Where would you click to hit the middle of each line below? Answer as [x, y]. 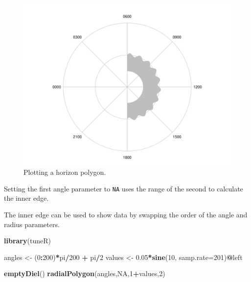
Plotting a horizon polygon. [65, 172]
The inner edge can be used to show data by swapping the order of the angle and [126, 215]
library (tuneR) [27, 241]
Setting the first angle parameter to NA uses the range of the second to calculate [124, 188]
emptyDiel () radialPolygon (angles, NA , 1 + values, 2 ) [85, 273]
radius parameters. [32, 224]
